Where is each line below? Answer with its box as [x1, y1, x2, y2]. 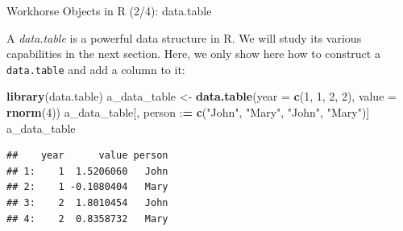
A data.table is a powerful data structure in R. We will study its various [6, 29, 362, 46]
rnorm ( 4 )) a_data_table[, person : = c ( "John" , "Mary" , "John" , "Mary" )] [6, 104, 370, 121]
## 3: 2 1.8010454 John [6, 197, 168, 208]
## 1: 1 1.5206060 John [6, 165, 168, 177]
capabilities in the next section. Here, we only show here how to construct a [6, 45, 380, 62]
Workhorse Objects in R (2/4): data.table [6, 2, 212, 19]
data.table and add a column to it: [6, 60, 185, 77]
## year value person [6, 150, 168, 162]
